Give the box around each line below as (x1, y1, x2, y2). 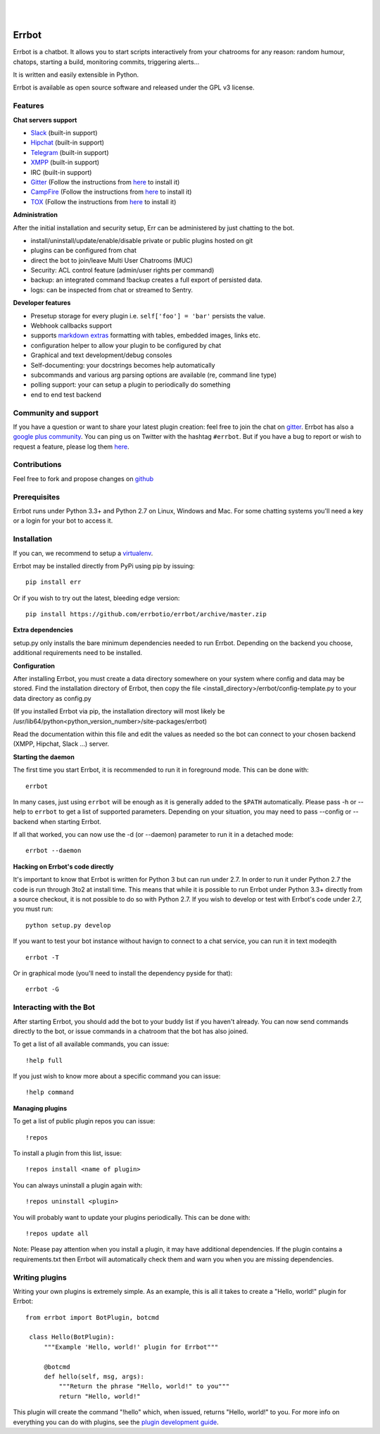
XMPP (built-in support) (30, 158, 100, 167)
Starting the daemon (13, 752, 75, 761)
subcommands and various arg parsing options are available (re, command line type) (30, 370, 277, 379)
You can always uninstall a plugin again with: (13, 1180, 143, 1190)
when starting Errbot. (39, 817, 102, 825)
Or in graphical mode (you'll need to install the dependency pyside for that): (13, 969, 233, 977)
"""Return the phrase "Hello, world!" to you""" (58, 1383, 230, 1390)
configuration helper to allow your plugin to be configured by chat (30, 341, 222, 349)
